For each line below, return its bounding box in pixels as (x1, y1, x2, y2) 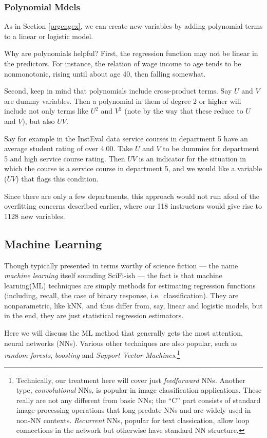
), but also (22, 115, 55, 126)
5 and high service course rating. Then (4, 153, 125, 163)
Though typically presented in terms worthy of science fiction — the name (4, 260, 238, 270)
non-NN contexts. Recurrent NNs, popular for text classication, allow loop (16, 414, 250, 425)
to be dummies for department (163, 143, 259, 154)
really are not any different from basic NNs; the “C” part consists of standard (16, 394, 261, 405)
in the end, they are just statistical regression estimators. (4, 310, 184, 321)
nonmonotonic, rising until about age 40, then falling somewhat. (4, 68, 206, 79)
